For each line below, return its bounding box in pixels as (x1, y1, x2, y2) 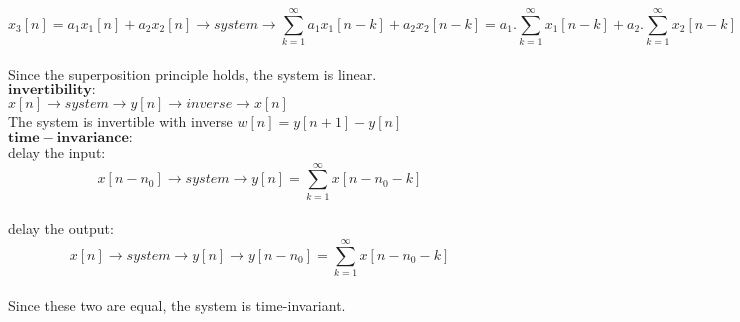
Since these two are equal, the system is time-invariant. (8, 294, 346, 315)
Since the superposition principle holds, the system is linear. (8, 63, 377, 84)
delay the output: (8, 218, 114, 239)
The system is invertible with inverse (8, 111, 233, 132)
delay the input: (8, 141, 106, 162)
